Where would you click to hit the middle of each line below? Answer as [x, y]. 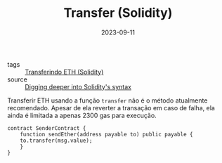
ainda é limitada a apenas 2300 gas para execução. [82, 115]
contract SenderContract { [47, 128]
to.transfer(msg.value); [56, 141]
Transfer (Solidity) [118, 13]
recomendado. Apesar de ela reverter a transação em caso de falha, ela [111, 107]
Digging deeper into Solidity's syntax [78, 86]
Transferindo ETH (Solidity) [64, 72]
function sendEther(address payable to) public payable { [106, 134]
